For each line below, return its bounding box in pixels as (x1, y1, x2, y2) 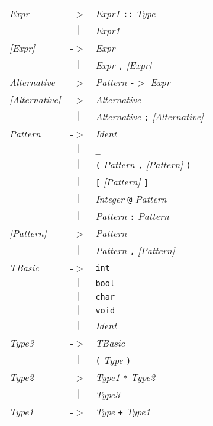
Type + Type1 (95, 405, 150, 418)
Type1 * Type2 (95, 370, 156, 384)
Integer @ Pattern (95, 192, 167, 206)
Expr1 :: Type (95, 7, 156, 20)
